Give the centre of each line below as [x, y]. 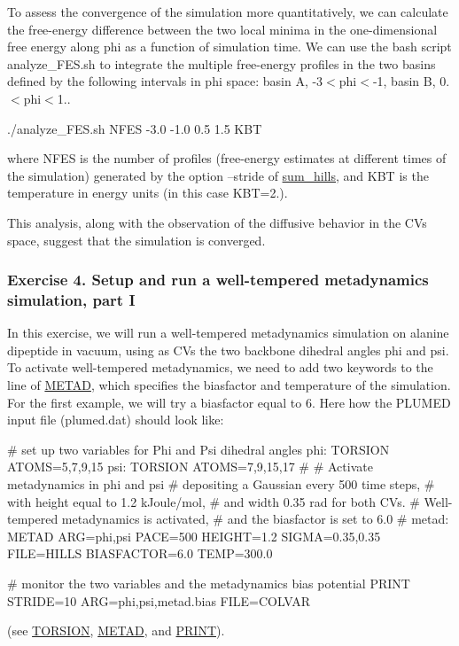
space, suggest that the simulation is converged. [136, 240]
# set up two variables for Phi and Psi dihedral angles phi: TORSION [198, 449]
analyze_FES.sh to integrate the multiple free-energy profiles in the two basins [222, 63]
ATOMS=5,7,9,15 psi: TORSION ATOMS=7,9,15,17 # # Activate [190, 467]
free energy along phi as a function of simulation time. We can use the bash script [229, 47]
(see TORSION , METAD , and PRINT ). [116, 630]
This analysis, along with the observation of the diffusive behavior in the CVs [217, 222]
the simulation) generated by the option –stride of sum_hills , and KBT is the [218, 175]
